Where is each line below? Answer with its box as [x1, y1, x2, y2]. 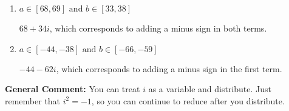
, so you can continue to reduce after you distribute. [91, 94, 285, 107]
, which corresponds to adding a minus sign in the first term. [56, 62, 282, 75]
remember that [5, 94, 61, 107]
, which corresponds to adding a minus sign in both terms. [49, 22, 267, 34]
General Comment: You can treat [5, 82, 140, 95]
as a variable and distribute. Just [148, 82, 272, 95]
